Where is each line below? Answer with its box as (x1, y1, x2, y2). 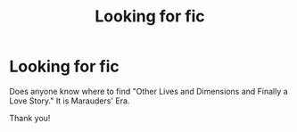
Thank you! (9, 112, 51, 123)
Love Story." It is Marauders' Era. (9, 95, 130, 106)
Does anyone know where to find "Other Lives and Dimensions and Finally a (9, 86, 288, 96)
